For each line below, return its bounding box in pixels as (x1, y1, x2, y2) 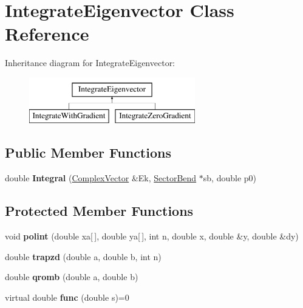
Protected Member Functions (5, 201, 194, 220)
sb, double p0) (203, 172, 257, 184)
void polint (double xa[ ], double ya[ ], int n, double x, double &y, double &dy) (5, 230, 299, 243)
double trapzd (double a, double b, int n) (5, 250, 162, 263)
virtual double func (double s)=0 (5, 290, 129, 303)
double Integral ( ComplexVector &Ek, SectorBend (5, 172, 197, 184)
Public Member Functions (5, 143, 171, 162)
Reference (5, 21, 89, 46)
